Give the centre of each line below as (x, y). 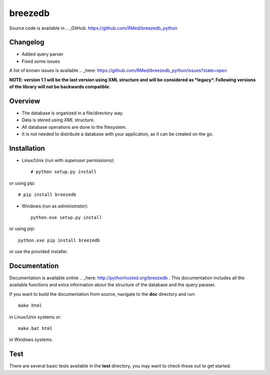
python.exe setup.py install (66, 217)
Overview (25, 101)
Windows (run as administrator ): (55, 206)
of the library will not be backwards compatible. (60, 87)
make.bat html (35, 328)
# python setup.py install (64, 172)
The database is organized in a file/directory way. (73, 113)
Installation (27, 148)
